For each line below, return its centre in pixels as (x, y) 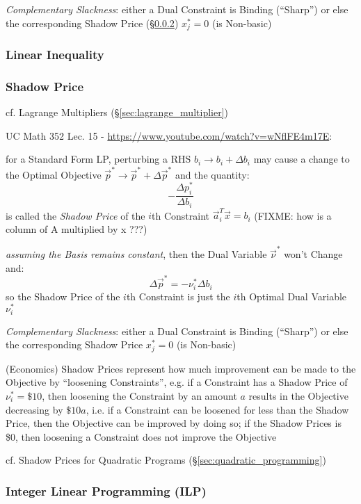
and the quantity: (212, 174)
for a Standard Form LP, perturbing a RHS (98, 159)
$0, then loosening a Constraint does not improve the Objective (141, 436)
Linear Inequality (55, 54)
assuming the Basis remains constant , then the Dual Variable (136, 254)
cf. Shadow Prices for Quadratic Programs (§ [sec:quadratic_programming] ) (166, 460)
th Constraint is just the (178, 296)
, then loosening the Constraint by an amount (139, 395)
